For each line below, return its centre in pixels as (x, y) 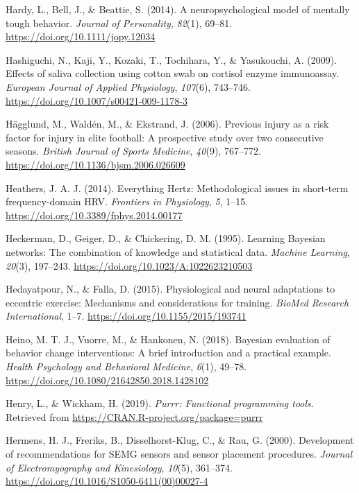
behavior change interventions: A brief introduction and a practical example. (168, 353)
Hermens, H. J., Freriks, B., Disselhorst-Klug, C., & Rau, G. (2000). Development (180, 440)
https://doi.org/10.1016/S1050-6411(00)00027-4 (107, 481)
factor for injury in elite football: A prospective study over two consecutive (165, 137)
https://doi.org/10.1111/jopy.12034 (81, 36)
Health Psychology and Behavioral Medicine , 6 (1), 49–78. (126, 366)
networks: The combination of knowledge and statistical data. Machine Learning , (178, 251)
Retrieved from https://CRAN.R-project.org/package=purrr (134, 416)
